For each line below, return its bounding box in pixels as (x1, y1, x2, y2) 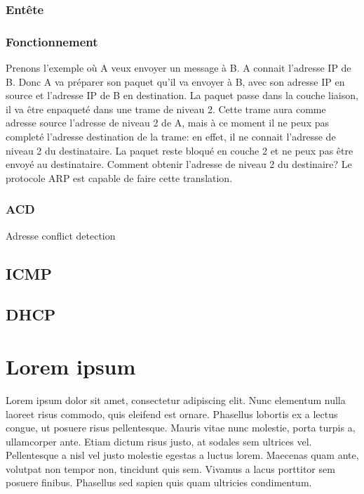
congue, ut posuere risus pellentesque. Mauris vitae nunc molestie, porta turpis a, (6, 420, 356, 435)
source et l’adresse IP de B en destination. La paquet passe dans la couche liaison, (6, 88, 358, 103)
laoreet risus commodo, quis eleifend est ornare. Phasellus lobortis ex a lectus (6, 406, 338, 421)
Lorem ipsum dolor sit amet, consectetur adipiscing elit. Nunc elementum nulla (6, 392, 346, 407)
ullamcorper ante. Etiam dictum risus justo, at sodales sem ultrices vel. (6, 434, 312, 448)
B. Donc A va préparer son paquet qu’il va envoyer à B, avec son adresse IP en (6, 74, 345, 89)
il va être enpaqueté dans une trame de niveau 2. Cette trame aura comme (6, 101, 326, 116)
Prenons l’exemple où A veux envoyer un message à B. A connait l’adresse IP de (6, 60, 351, 75)
